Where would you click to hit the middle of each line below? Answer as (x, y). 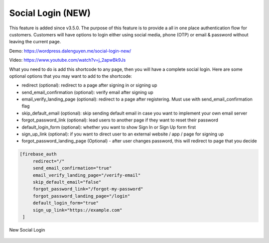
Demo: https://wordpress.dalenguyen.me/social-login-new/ (70, 51)
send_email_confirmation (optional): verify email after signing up (88, 92)
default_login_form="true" (66, 203)
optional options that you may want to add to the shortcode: (70, 76)
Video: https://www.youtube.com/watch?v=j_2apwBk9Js (67, 60)
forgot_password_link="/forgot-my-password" (88, 189)
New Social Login (27, 230)
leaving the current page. (35, 42)
